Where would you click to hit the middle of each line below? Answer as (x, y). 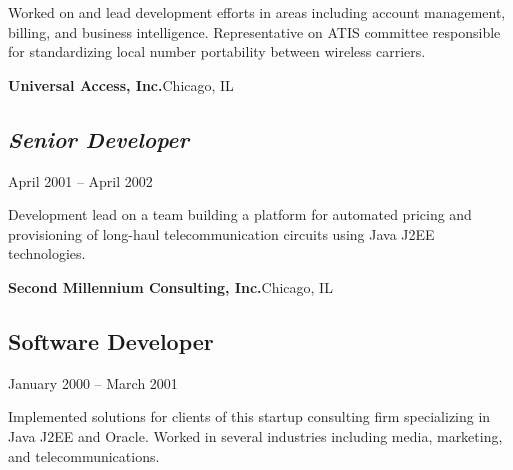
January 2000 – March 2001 (93, 382)
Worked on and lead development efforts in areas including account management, (257, 12)
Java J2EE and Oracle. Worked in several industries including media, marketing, (255, 435)
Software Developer (111, 340)
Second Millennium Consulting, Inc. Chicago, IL (170, 286)
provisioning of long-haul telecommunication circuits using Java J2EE (221, 233)
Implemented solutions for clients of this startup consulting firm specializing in (249, 416)
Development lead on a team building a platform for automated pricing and (240, 214)
